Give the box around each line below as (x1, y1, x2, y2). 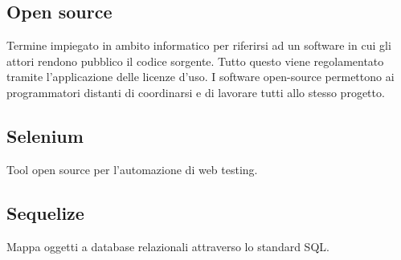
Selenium (6, 123, 84, 148)
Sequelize (6, 200, 84, 225)
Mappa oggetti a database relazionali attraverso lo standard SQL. (6, 238, 329, 254)
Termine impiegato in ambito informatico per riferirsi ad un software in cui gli (6, 37, 391, 54)
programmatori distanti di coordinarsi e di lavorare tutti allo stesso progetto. (6, 83, 385, 100)
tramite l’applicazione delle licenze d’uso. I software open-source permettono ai (6, 68, 395, 85)
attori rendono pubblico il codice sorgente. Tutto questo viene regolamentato (6, 52, 384, 69)
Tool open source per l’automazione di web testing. (6, 160, 258, 177)
